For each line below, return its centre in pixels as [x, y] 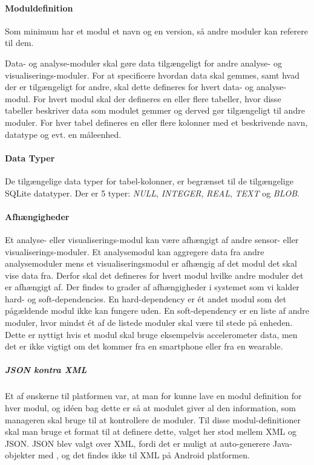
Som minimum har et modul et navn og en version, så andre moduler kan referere [156, 31]
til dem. [19, 43]
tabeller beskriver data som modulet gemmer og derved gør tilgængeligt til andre [155, 110]
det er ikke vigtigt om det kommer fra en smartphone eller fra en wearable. [144, 346]
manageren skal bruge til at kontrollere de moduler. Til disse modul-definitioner [153, 419]
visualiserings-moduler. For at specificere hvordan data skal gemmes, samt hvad [152, 75]
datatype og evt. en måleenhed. [63, 134]
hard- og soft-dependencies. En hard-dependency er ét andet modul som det [146, 298]
